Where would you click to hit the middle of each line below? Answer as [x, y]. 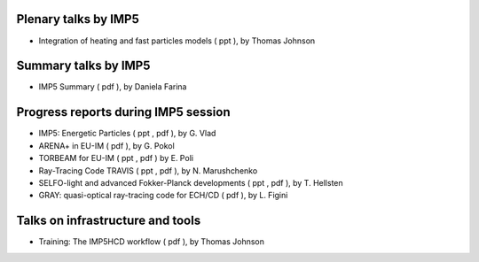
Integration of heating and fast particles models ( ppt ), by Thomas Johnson [177, 41]
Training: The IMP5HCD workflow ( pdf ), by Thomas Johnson [152, 242]
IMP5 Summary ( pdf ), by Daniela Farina [113, 87]
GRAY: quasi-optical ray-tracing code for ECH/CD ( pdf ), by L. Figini [163, 196]
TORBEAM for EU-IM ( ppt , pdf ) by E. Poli [116, 158]
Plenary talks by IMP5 [78, 19]
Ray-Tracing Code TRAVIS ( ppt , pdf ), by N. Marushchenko [148, 170]
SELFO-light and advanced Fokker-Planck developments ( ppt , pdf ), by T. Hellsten [191, 182]
